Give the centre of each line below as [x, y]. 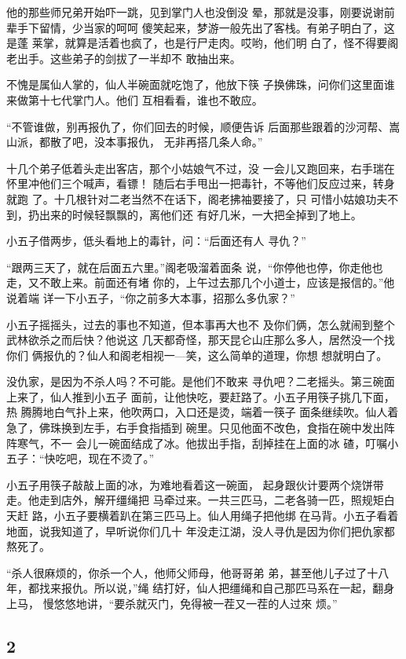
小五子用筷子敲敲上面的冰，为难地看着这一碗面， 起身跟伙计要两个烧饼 [190, 484]
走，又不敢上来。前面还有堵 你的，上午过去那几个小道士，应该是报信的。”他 [201, 282]
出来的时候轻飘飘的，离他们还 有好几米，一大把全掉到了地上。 [200, 214]
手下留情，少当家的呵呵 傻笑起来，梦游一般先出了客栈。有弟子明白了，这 [206, 27]
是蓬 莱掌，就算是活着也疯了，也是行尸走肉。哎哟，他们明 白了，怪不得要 [197, 43]
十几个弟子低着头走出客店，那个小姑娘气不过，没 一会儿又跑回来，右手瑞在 [201, 168]
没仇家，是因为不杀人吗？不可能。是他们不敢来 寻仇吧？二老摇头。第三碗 [195, 381]
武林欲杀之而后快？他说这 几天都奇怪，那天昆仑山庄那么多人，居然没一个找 [201, 340]
